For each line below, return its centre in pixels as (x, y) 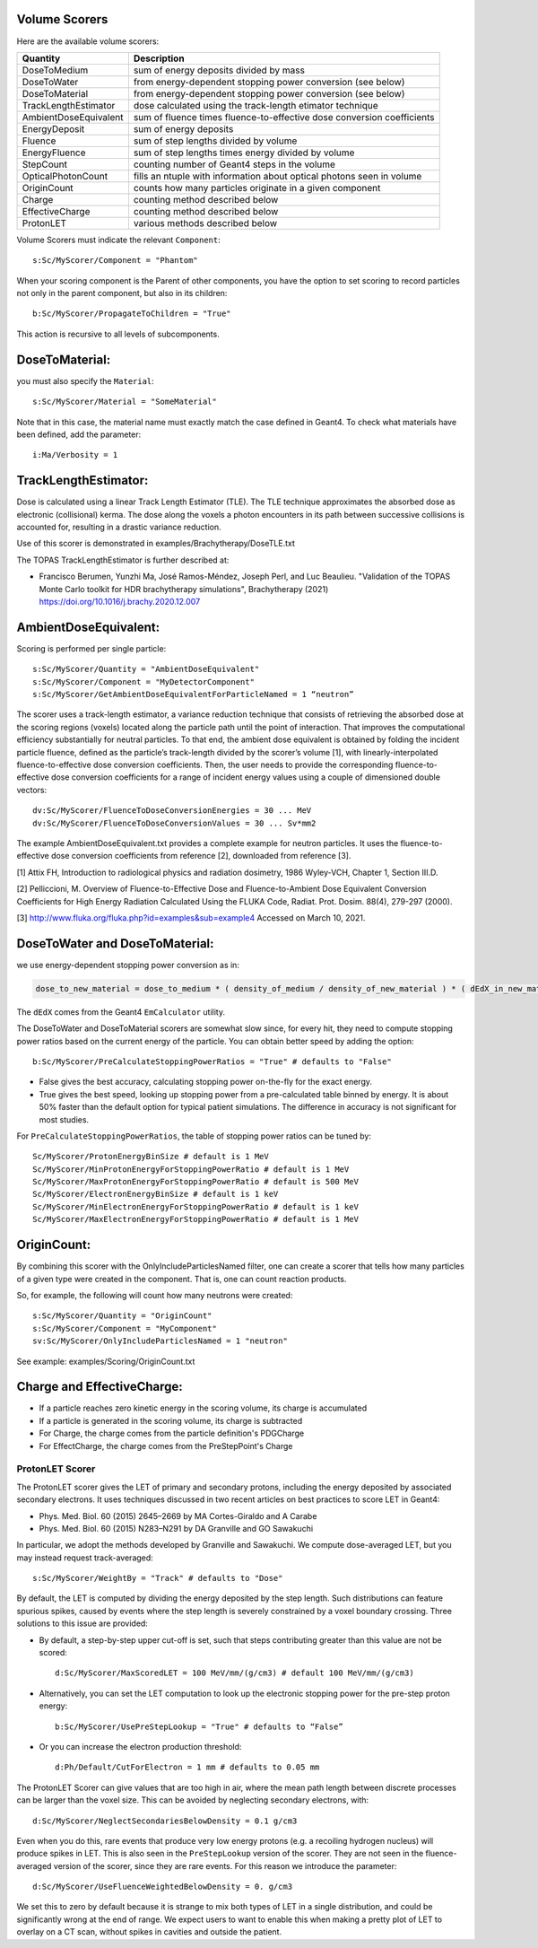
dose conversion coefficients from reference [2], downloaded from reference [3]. (201, 856)
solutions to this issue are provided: (82, 1623)
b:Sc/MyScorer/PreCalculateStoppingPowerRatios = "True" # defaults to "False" (212, 1061)
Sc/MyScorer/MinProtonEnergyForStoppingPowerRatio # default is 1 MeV (191, 1169)
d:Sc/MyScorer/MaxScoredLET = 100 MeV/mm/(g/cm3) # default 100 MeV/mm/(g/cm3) (234, 1673)
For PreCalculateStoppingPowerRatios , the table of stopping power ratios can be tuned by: (194, 1136)
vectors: (32, 790)
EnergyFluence (54, 153)
